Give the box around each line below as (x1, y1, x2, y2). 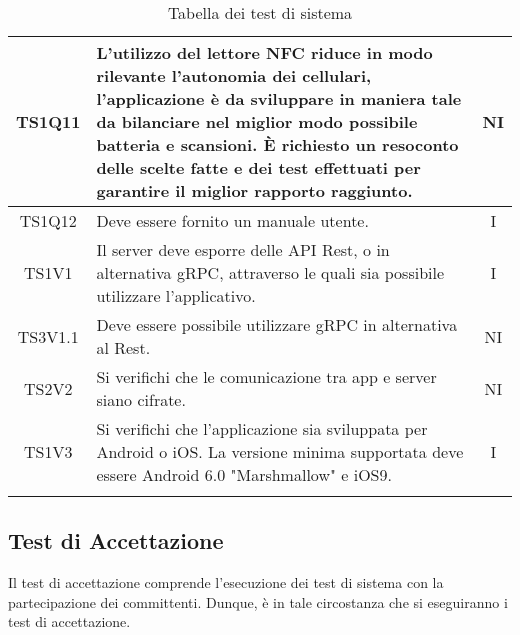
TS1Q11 (16, 110, 81, 133)
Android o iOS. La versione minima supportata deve (96, 440, 464, 463)
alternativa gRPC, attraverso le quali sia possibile (96, 261, 445, 284)
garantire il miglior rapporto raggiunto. (96, 179, 413, 202)
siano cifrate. (96, 388, 186, 411)
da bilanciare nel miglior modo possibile (96, 110, 418, 133)
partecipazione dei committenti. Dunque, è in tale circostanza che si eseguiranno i (8, 591, 508, 612)
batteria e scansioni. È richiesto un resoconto (96, 133, 459, 156)
